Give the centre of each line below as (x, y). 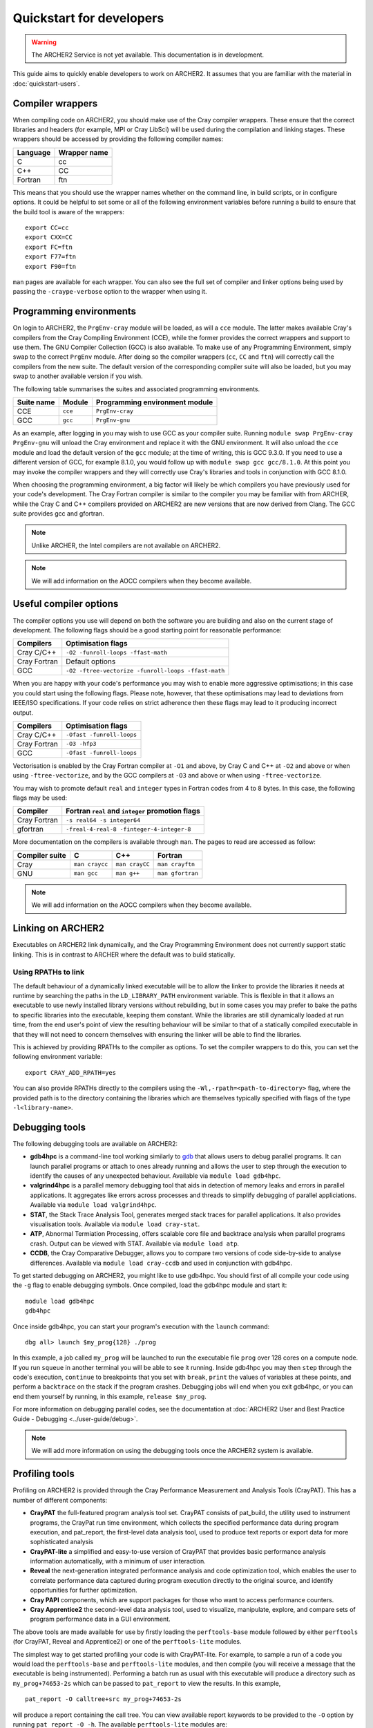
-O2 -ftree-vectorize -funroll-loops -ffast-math (145, 670)
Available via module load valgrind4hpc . (93, 1205)
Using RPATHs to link (49, 973)
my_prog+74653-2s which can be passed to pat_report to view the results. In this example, (147, 1683)
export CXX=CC (49, 237)
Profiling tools (44, 1474)
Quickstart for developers (88, 18)
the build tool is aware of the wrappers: (68, 212)
